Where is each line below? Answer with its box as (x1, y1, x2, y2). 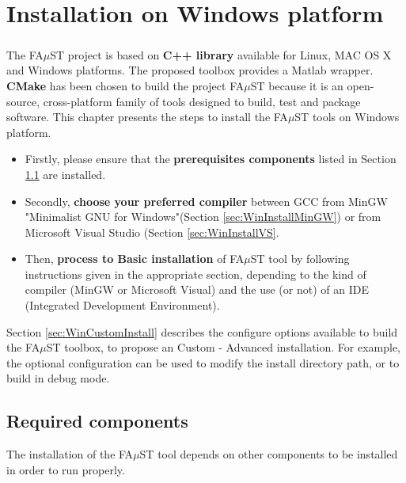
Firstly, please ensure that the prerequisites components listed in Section (25, 150, 397, 167)
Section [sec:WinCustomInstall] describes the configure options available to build (6, 323, 398, 340)
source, (6, 93, 40, 109)
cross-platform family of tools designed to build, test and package (43, 93, 361, 109)
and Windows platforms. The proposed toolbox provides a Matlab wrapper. (6, 62, 374, 78)
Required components (6, 409, 188, 433)
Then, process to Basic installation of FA (25, 250, 245, 267)
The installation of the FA (6, 446, 134, 462)
